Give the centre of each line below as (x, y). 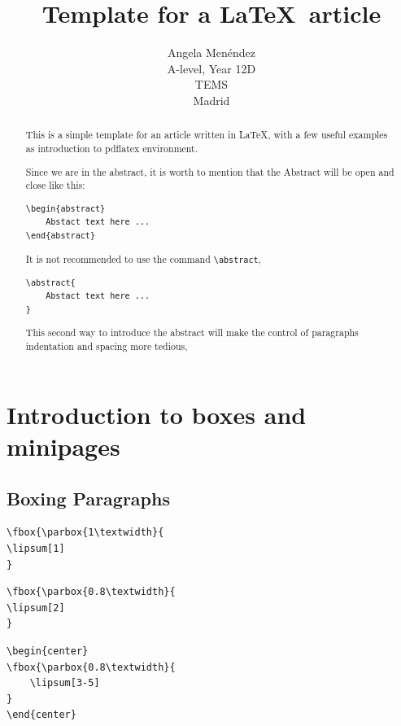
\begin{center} (48, 651)
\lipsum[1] (36, 548)
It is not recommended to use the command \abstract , (143, 258)
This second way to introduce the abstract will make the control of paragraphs (192, 332)
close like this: (55, 185)
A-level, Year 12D (211, 68)
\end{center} (41, 715)
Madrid (211, 100)
